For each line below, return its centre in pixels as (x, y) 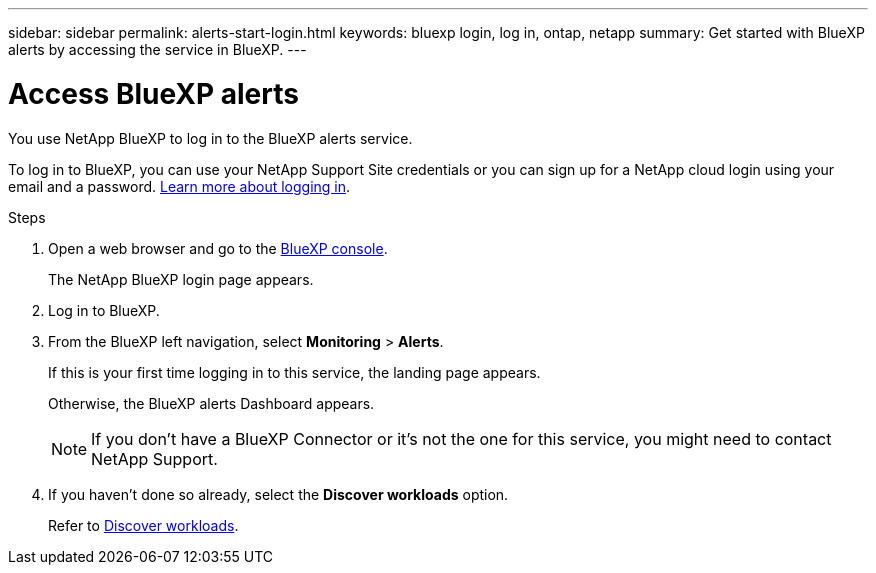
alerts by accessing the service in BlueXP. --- (157, 49)
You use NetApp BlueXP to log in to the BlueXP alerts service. (210, 138)
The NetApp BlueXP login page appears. (181, 279)
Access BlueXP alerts (153, 93)
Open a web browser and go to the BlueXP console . (218, 248)
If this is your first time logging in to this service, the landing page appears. (294, 372)
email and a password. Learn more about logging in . (179, 186)
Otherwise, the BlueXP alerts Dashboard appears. (211, 403)
